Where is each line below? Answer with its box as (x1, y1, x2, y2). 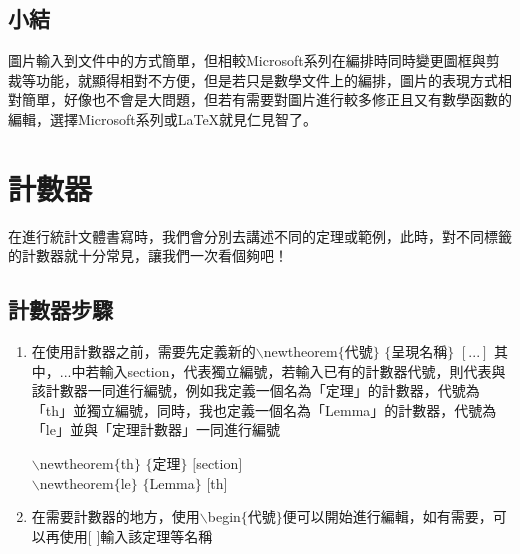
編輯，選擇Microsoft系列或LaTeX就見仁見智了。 (8, 108, 318, 129)
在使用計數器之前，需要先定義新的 (31, 341, 256, 362)
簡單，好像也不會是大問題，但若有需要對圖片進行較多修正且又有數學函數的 (21, 89, 512, 110)
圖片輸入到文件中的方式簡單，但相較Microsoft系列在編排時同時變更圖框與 (8, 50, 486, 71)
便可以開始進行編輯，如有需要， (282, 506, 493, 527)
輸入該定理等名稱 (100, 525, 213, 546)
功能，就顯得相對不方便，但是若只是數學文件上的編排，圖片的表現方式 (35, 69, 498, 90)
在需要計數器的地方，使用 (31, 506, 200, 527)
